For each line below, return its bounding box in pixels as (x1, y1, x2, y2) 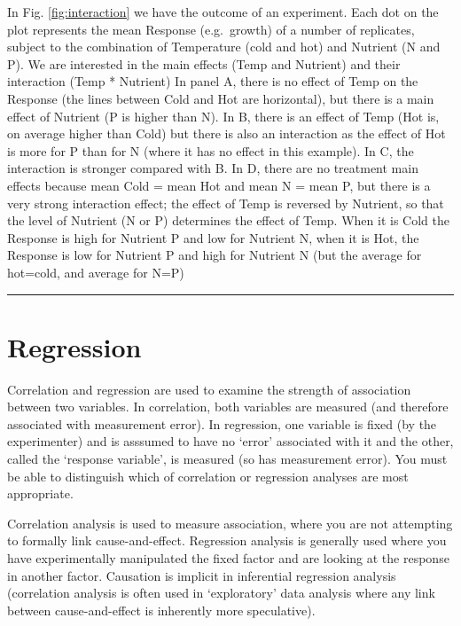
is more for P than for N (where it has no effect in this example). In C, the (7, 141, 414, 160)
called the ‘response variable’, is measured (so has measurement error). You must (7, 450, 448, 467)
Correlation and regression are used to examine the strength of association (7, 380, 411, 398)
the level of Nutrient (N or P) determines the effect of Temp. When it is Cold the (7, 211, 449, 230)
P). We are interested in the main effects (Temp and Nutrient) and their (7, 54, 401, 73)
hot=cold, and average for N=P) (7, 262, 184, 281)
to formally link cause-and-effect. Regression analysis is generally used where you (7, 531, 447, 550)
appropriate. (7, 484, 74, 503)
